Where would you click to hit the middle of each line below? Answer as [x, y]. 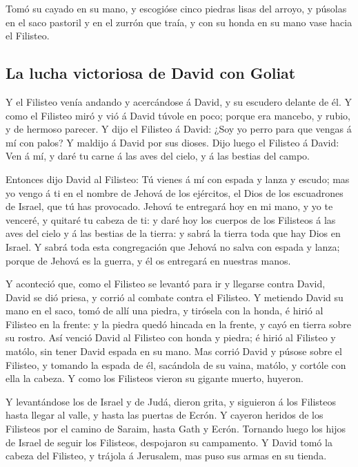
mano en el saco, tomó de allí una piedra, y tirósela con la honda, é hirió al [165, 311]
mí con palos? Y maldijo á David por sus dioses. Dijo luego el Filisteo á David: [172, 142]
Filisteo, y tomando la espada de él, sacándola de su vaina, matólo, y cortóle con [176, 364]
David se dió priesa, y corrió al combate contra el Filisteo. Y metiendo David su [175, 297]
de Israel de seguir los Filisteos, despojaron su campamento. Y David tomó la [169, 442]
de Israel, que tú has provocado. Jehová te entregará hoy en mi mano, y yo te [169, 206]
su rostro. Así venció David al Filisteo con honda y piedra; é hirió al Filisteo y [171, 337]
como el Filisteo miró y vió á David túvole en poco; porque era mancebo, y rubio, [178, 115]
